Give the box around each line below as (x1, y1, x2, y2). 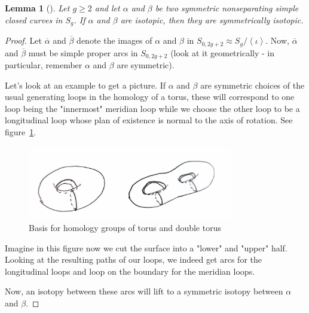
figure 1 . (5, 125, 36, 138)
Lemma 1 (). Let (5, 2, 70, 14)
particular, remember (5, 58, 82, 71)
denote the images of (77, 34, 152, 47)
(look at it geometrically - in (170, 46, 274, 59)
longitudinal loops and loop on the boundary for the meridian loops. (5, 265, 255, 277)
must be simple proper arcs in (28, 46, 138, 59)
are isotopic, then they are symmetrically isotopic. (120, 13, 304, 26)
